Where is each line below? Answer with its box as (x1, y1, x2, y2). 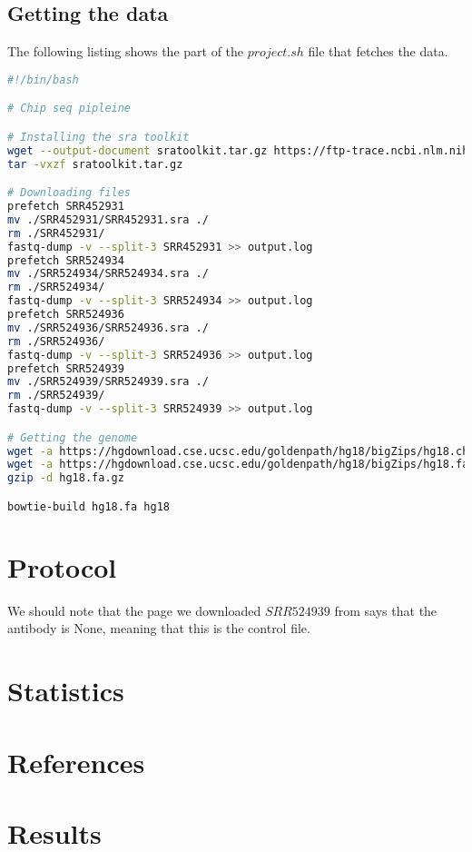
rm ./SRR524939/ (7, 389, 105, 402)
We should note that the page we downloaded (7, 600, 261, 619)
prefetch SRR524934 (7, 253, 124, 267)
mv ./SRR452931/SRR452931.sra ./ (7, 213, 209, 226)
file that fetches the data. (308, 42, 448, 61)
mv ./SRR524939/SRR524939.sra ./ (7, 375, 209, 389)
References (7, 743, 145, 780)
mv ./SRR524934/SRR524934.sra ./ (7, 267, 209, 281)
